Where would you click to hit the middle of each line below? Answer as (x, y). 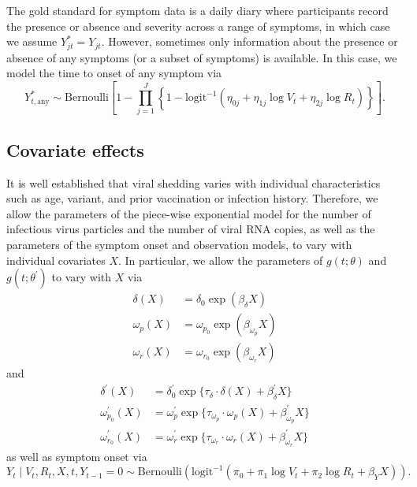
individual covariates (56, 260)
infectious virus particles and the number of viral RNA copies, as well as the (191, 229)
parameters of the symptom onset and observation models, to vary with (179, 245)
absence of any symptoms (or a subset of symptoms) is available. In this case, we (202, 57)
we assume (32, 41)
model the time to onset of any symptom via (114, 73)
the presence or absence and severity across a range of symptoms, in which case (198, 26)
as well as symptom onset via (77, 456)
